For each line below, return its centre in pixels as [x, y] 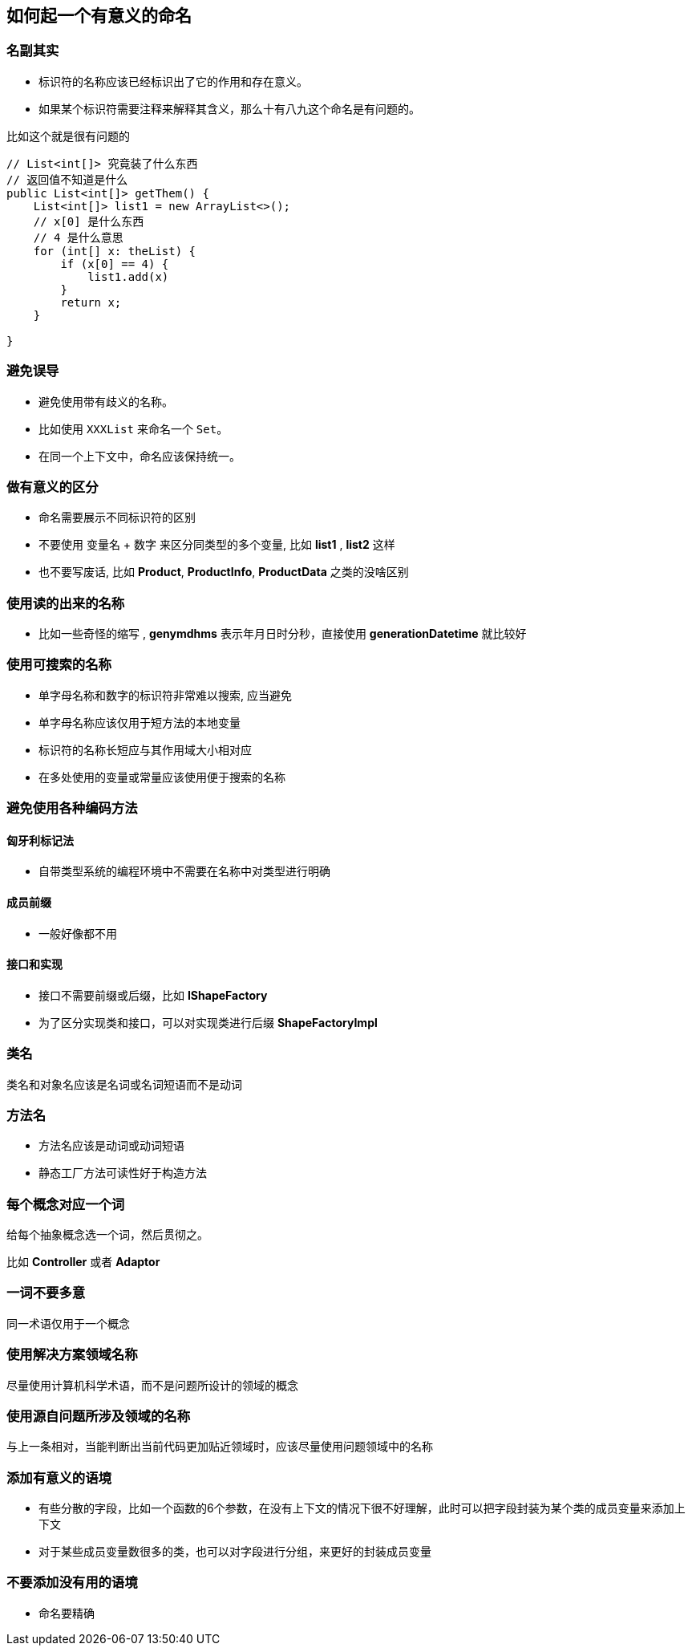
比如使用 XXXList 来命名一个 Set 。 [134, 428]
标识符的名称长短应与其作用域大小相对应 [145, 749]
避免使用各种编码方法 [72, 808]
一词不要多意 [46, 1293]
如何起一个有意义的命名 [99, 16]
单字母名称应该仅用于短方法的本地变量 [140, 722]
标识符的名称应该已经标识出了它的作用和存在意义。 [173, 81]
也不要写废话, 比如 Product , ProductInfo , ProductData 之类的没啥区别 [224, 572]
